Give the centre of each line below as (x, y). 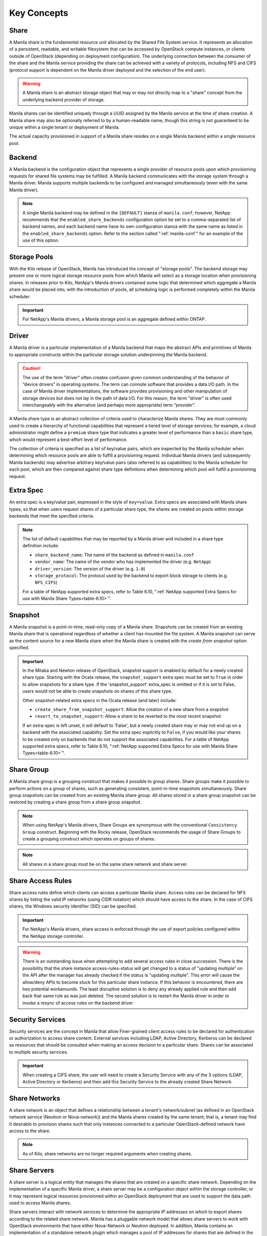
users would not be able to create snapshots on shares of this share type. (97, 691)
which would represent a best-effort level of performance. (68, 440)
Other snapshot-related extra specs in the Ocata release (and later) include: (100, 700)
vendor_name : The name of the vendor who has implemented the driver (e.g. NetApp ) (123, 562)
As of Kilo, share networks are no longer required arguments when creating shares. (107, 1153)
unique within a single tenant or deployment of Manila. (65, 127)
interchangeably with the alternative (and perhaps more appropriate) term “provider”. (109, 405)
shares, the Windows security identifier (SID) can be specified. (73, 906)
